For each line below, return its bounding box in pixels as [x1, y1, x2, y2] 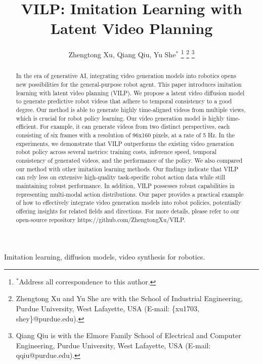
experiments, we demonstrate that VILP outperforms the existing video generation [16, 139, 234, 148]
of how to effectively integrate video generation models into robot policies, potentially [16, 198, 241, 207]
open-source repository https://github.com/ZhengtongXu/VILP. [16, 215, 186, 224]
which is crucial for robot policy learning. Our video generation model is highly [16, 114, 225, 122]
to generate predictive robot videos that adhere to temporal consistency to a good [16, 97, 232, 105]
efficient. [16, 122, 38, 131]
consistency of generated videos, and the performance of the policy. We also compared [16, 156, 243, 164]
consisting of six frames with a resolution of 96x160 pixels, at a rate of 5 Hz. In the [16, 130, 235, 139]
